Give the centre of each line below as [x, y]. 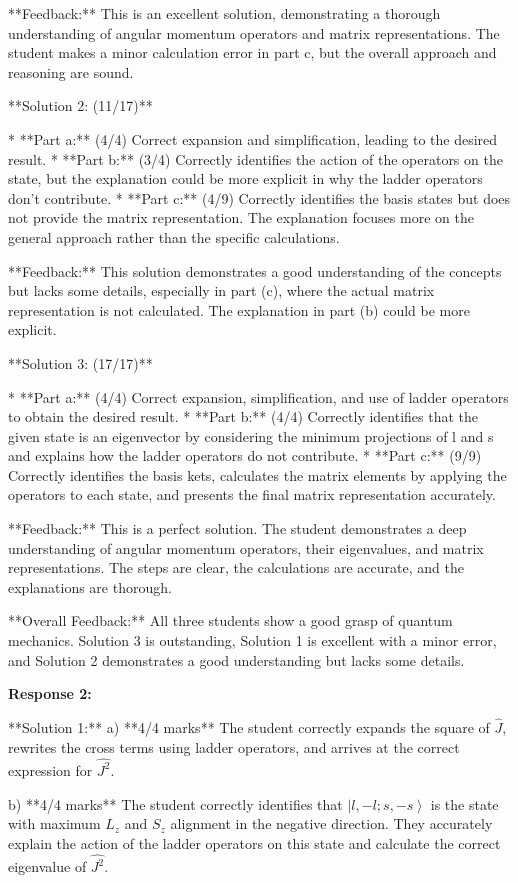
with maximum [54, 823]
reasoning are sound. [71, 71]
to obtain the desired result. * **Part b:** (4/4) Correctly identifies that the [243, 416]
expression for [50, 769]
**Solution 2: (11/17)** [80, 105]
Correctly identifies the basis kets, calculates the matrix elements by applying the [257, 474]
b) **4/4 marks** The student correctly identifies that [175, 803]
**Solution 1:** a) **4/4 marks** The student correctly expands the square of [249, 727]
